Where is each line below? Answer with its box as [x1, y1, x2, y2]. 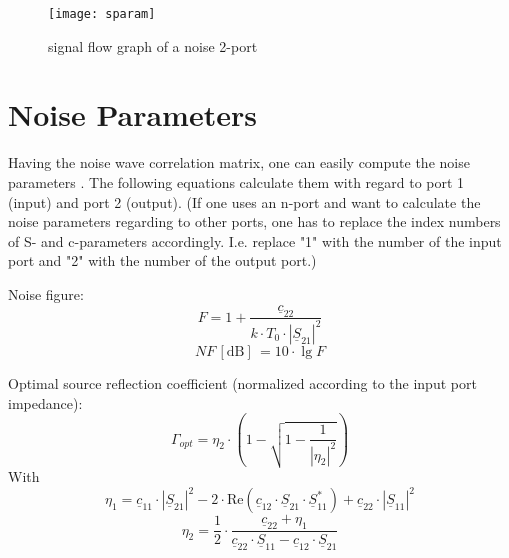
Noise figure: [8, 283, 84, 304]
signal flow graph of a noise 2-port [48, 35, 258, 56]
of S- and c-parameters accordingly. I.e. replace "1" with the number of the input [8, 230, 502, 251]
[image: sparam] [48, 7, 156, 21]
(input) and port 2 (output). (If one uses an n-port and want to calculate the [8, 191, 481, 212]
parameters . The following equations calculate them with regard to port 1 [8, 171, 465, 192]
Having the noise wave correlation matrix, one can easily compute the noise [8, 152, 470, 173]
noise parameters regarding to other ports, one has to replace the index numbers [8, 211, 501, 232]
